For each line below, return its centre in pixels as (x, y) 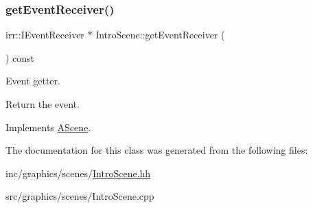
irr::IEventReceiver (45, 35)
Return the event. (43, 104)
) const (20, 57)
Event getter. (33, 81)
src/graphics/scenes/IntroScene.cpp (80, 196)
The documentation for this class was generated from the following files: (157, 150)
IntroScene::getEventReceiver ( (160, 35)
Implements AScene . (48, 127)
